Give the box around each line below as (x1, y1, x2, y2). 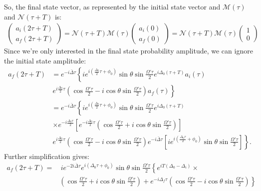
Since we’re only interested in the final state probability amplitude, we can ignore (4, 45, 253, 56)
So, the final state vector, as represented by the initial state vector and (4, 1, 221, 11)
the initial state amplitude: (4, 55, 86, 65)
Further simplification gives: (4, 150, 89, 161)
